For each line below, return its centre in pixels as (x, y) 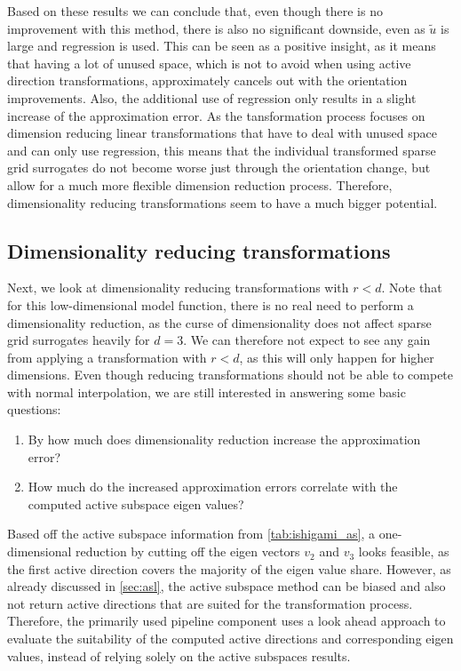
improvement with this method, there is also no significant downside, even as (216, 28)
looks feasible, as (404, 551)
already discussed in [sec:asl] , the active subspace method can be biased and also (227, 586)
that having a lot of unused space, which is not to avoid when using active (209, 63)
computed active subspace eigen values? (136, 503)
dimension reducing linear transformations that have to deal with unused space (222, 133)
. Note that (412, 288)
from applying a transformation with (107, 357)
